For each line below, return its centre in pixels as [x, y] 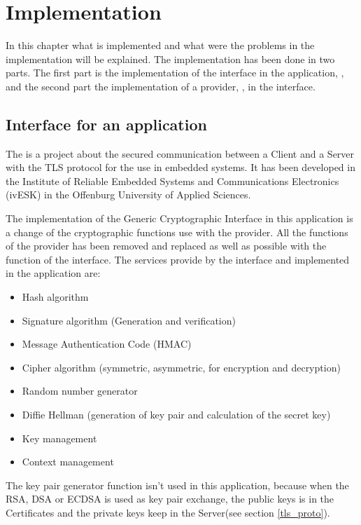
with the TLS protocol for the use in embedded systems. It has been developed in [180, 167]
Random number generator [80, 391]
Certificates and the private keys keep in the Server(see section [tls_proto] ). [168, 512]
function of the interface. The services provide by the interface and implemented [178, 259]
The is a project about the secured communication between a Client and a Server [180, 153]
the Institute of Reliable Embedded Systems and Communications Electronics [172, 180]
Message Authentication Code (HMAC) [107, 344]
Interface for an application [106, 124]
